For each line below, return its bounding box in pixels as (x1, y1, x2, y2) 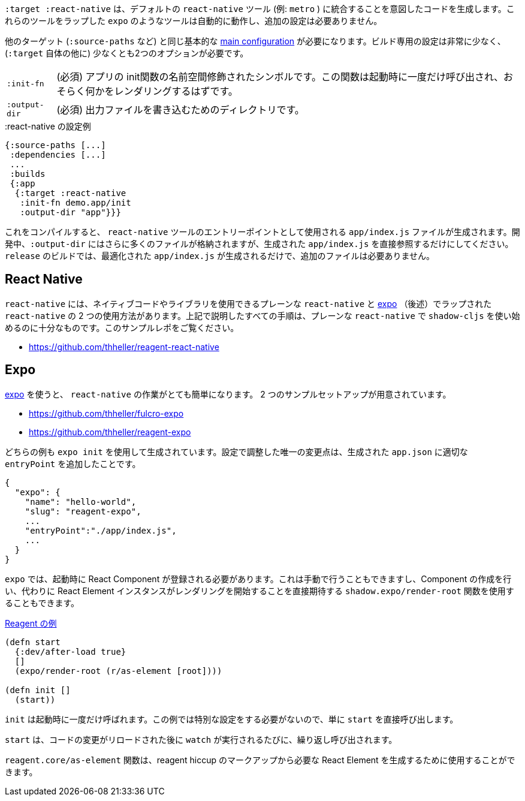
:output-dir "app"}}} (20, 207, 121, 217)
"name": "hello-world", (25, 496, 137, 507)
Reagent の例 (5, 618, 57, 628)
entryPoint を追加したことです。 (5, 458, 141, 469)
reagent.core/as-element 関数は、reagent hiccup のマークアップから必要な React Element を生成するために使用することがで (5, 754, 515, 765)
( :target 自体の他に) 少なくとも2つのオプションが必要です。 (5, 48, 249, 58)
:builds (10, 169, 46, 179)
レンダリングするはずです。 (114, 85, 238, 97)
